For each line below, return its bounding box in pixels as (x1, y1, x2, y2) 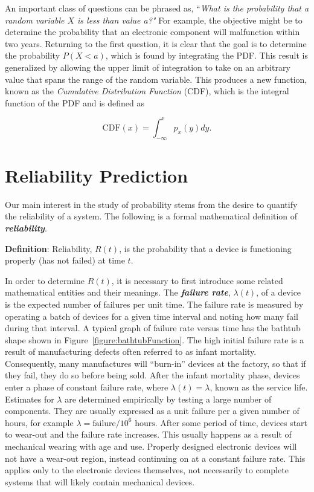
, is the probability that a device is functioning (119, 242, 292, 254)
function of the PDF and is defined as (5, 96, 144, 109)
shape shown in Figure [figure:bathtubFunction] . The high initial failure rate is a (5, 333, 304, 346)
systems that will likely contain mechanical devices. (5, 475, 195, 488)
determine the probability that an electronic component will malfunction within (5, 25, 300, 38)
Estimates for (5, 392, 54, 405)
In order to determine (5, 274, 85, 286)
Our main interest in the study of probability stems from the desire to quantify (5, 198, 298, 210)
